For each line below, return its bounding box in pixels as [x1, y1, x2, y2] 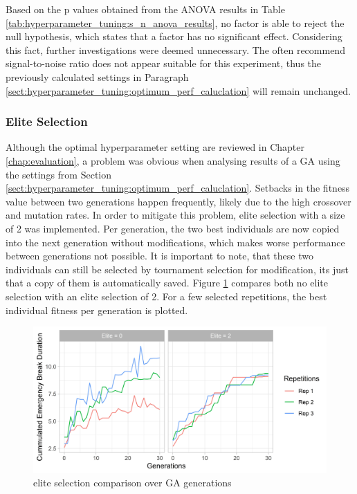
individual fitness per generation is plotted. [6, 302, 188, 317]
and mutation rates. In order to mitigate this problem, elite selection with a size [6, 208, 345, 222]
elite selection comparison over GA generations [33, 475, 232, 490]
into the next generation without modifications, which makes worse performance [6, 235, 345, 249]
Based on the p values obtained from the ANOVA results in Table [6, 2, 285, 16]
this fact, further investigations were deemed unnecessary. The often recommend [6, 42, 345, 57]
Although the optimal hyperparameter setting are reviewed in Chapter [6, 140, 304, 154]
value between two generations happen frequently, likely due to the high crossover [6, 194, 351, 208]
